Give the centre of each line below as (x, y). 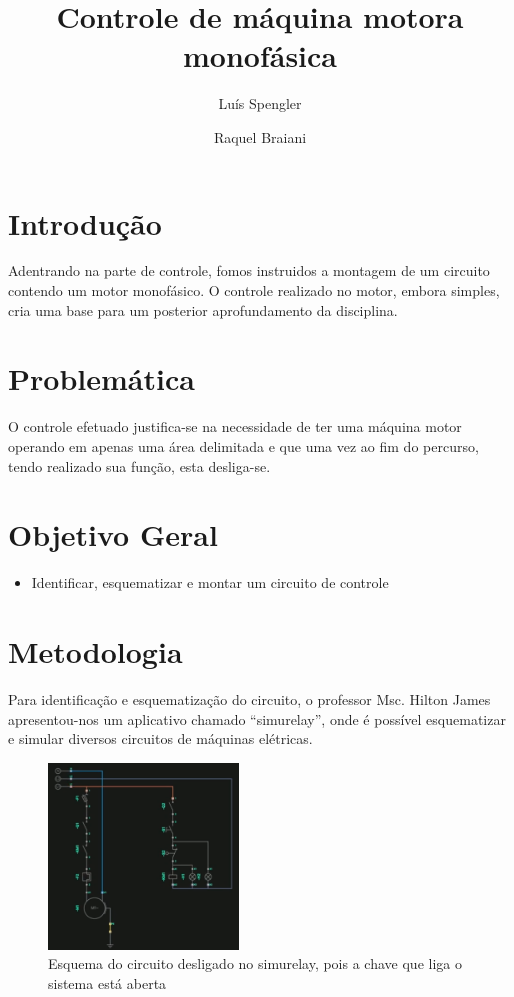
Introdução (85, 222)
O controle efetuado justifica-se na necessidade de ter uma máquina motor (235, 426)
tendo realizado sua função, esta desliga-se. (139, 465)
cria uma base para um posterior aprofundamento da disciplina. (203, 309)
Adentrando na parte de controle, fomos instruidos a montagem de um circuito (249, 270)
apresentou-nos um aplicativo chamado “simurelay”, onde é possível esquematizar (257, 718)
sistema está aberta (107, 982)
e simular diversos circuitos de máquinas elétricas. (160, 738)
